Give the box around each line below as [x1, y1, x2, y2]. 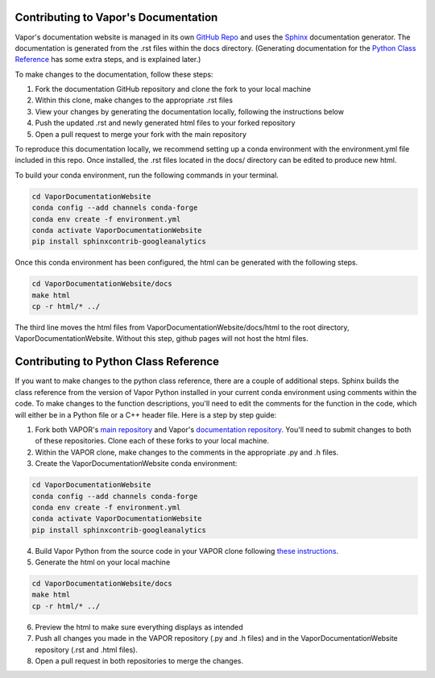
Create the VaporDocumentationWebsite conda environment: [35, 459, 238, 468]
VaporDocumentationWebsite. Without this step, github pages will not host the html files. [14, 334, 309, 343]
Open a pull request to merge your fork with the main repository [35, 129, 247, 139]
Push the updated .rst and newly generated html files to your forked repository [35, 118, 296, 128]
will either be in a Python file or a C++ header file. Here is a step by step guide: [14, 410, 277, 419]
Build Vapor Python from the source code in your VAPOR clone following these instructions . [35, 546, 338, 555]
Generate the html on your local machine [35, 557, 171, 568]
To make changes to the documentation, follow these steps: [14, 69, 213, 79]
